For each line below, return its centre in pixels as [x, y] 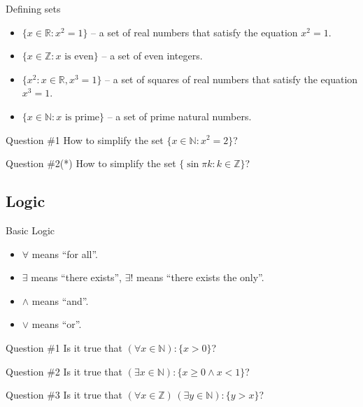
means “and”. [60, 300]
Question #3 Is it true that [64, 395]
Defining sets [33, 8]
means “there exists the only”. [200, 277]
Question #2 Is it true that [64, 371]
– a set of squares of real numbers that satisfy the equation [232, 79]
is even [79, 57]
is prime [82, 117]
